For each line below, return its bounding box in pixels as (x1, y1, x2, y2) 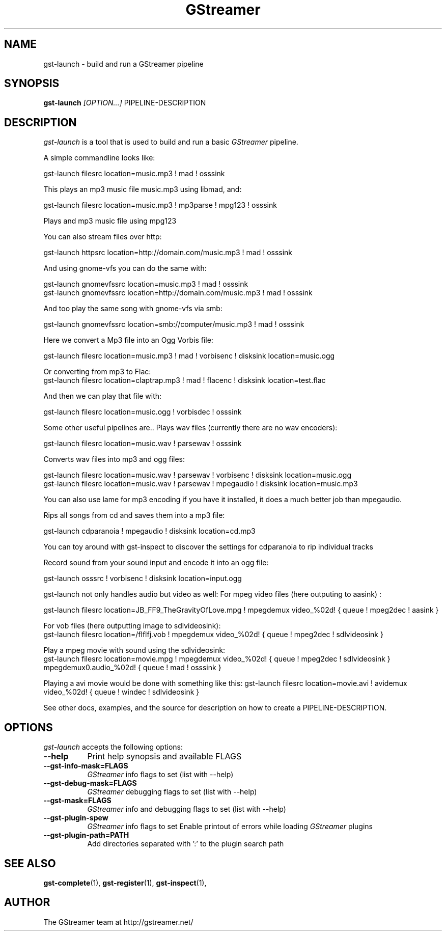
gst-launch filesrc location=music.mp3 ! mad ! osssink (43, 169, 225, 178)
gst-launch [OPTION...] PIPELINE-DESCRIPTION (43, 98, 206, 107)
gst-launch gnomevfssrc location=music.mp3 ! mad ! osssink (43, 280, 248, 289)
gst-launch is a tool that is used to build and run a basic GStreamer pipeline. (43, 137, 298, 147)
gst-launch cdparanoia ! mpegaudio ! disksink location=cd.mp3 (43, 527, 256, 536)
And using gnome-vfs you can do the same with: (43, 264, 207, 273)
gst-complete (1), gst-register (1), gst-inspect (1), (43, 878, 207, 887)
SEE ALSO (4, 857, 56, 870)
